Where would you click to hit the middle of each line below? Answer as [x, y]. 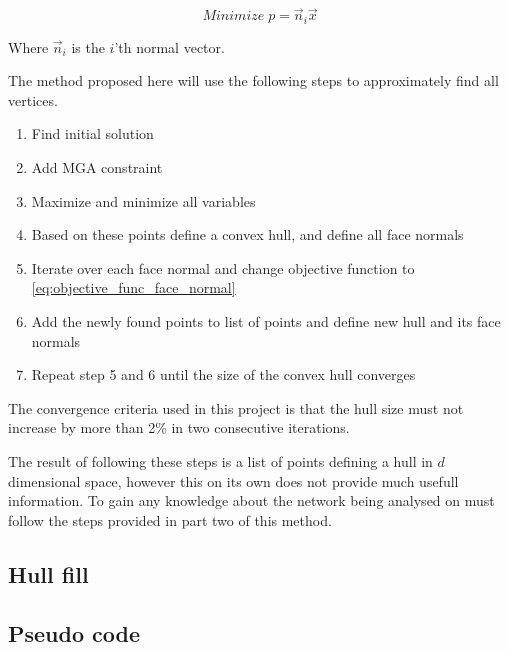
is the [88, 46]
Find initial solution [92, 133]
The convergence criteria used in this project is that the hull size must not [236, 407]
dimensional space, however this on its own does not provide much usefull [233, 480]
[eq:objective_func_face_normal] [133, 287]
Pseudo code [74, 632]
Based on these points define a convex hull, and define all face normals [247, 234]
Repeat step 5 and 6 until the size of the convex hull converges [223, 374]
